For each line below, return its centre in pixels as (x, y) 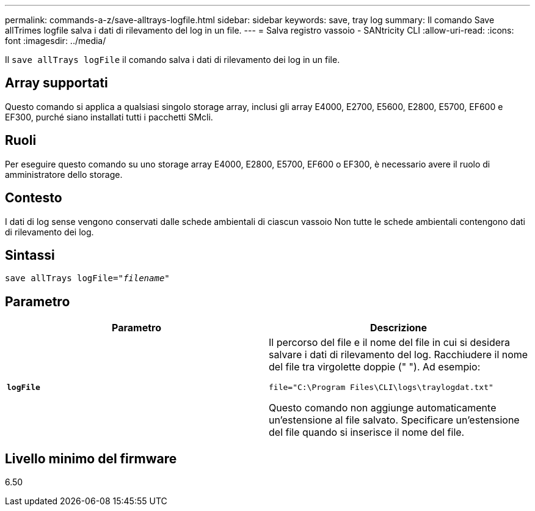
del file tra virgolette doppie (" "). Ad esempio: (375, 367)
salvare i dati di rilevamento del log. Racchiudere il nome (399, 355)
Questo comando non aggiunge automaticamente (383, 408)
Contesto (34, 198)
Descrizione (399, 328)
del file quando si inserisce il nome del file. (367, 432)
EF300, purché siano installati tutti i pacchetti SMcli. (109, 117)
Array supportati (56, 83)
